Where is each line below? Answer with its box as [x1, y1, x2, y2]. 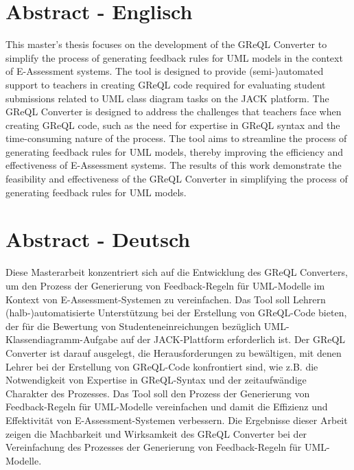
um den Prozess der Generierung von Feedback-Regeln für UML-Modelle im [5, 278, 325, 292]
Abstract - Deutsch [5, 225, 191, 253]
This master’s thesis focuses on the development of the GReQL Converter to [5, 37, 327, 51]
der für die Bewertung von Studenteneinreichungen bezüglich [5, 318, 261, 333]
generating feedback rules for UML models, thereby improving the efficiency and [5, 144, 344, 158]
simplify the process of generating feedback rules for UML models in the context [5, 50, 343, 64]
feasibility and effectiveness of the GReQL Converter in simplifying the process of [5, 172, 348, 186]
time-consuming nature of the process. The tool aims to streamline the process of [5, 131, 347, 145]
